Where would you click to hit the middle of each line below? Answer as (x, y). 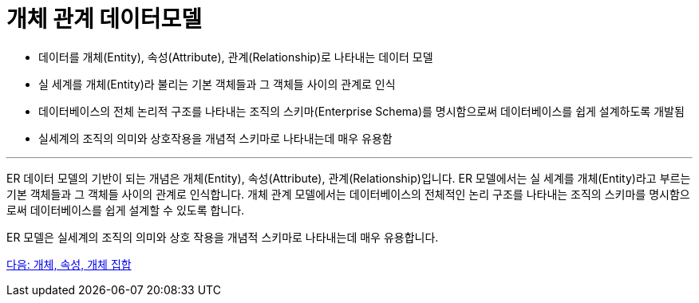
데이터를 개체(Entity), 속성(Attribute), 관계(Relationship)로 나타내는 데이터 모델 (236, 57)
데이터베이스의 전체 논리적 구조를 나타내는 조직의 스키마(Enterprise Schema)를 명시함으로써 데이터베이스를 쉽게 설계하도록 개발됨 (361, 111)
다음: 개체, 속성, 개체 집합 (69, 264)
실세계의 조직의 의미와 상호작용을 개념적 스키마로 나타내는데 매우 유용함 (215, 138)
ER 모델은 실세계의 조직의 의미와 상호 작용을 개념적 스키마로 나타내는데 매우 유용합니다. (223, 237)
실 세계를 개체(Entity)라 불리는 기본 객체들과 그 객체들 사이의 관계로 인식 (217, 84)
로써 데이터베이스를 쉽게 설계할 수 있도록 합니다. (126, 210)
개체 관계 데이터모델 (105, 19)
